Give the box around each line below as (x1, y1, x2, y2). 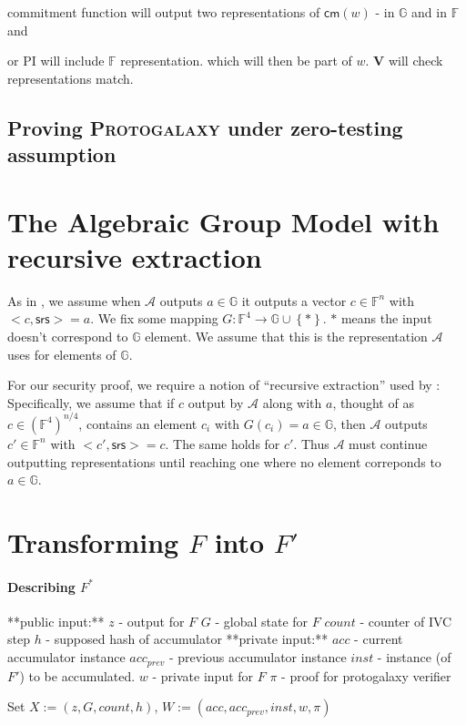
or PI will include (7, 51, 105, 70)
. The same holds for (165, 434, 280, 453)
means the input (340, 309, 432, 328)
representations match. (7, 68, 134, 87)
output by (187, 393, 244, 412)
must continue (349, 434, 428, 453)
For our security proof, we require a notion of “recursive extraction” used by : (7, 375, 441, 394)
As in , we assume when (7, 291, 141, 310)
